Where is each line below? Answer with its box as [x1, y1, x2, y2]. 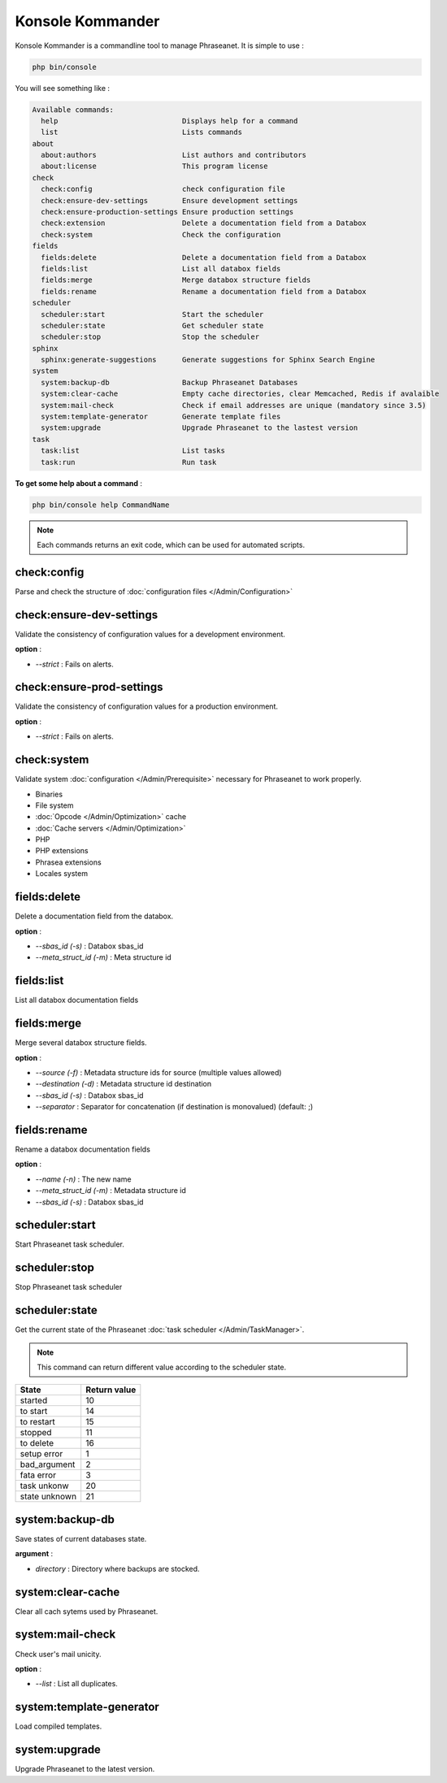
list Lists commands [41, 128, 243, 137]
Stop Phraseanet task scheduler [15, 1282, 123, 1292]
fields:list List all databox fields [41, 264, 281, 273]
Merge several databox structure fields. [15, 1038, 147, 1048]
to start [20, 1406, 48, 1417]
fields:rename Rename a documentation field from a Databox [41, 287, 367, 296]
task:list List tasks [41, 446, 225, 455]
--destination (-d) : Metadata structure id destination [35, 1079, 212, 1089]
